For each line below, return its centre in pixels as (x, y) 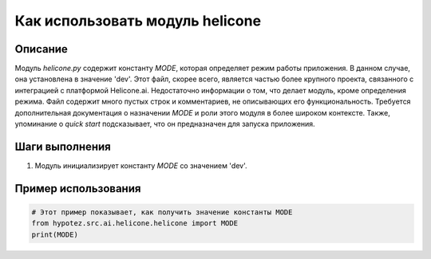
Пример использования (78, 188)
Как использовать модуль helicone (138, 21)
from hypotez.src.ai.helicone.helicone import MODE (135, 224)
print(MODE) (55, 234)
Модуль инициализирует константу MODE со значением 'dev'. (141, 165)
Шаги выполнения (63, 146)
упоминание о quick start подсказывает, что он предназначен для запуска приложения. (165, 124)
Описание (41, 49)
